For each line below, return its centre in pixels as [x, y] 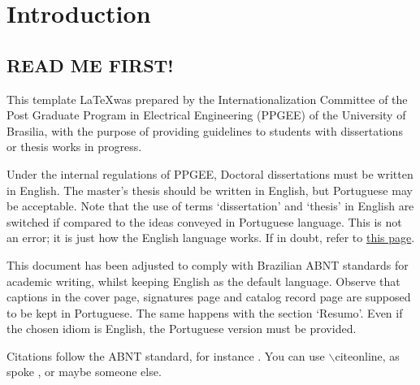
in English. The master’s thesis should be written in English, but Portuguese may [210, 190]
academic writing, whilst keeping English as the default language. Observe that [204, 281]
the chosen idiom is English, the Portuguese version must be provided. [182, 329]
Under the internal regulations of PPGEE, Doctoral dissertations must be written [210, 173]
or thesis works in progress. [74, 147]
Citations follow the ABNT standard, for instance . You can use [166, 355]
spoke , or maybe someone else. [84, 372]
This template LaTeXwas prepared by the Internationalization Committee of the [207, 99]
